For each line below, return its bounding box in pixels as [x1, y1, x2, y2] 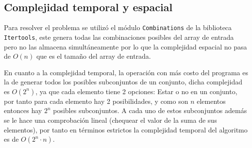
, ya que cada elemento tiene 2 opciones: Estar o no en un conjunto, [35, 86, 237, 96]
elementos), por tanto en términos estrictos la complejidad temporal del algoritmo [4, 124, 248, 134]
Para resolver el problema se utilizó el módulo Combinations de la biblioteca [4, 22, 232, 33]
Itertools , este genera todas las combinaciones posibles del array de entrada [4, 32, 234, 42]
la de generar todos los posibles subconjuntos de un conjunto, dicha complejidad [4, 77, 242, 87]
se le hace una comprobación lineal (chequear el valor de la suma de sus [4, 115, 217, 125]
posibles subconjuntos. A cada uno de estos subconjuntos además [53, 105, 247, 115]
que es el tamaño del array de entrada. [36, 51, 151, 61]
